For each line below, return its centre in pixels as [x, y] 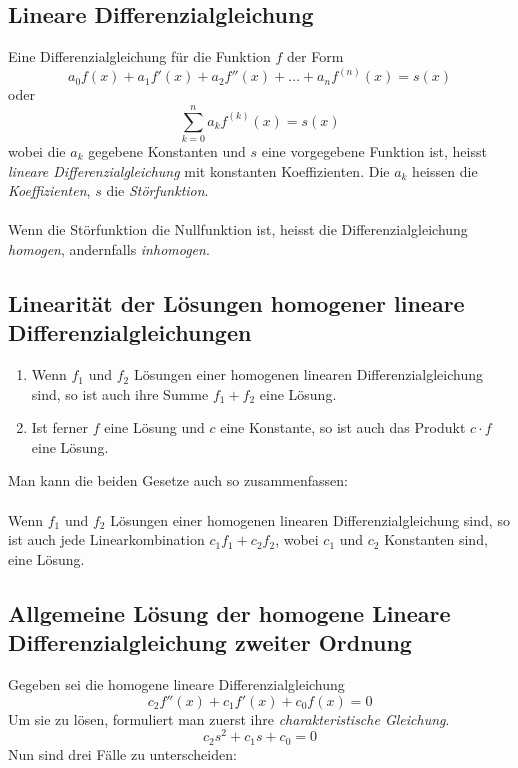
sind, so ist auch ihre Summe [120, 393]
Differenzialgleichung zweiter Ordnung [210, 642]
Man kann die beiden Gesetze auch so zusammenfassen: [178, 480]
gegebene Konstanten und [167, 150]
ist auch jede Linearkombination [106, 539]
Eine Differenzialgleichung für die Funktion [139, 56]
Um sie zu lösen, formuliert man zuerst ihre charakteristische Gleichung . [229, 718]
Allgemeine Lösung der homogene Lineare [229, 612]
